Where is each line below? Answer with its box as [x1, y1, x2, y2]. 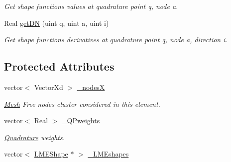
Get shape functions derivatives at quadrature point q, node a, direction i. [4, 34, 228, 45]
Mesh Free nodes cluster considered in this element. [4, 98, 160, 109]
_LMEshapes [88, 149, 129, 159]
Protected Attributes [4, 59, 115, 74]
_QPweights [62, 115, 100, 126]
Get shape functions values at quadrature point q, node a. [4, 1, 178, 11]
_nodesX [77, 81, 105, 92]
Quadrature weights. [4, 132, 65, 142]
